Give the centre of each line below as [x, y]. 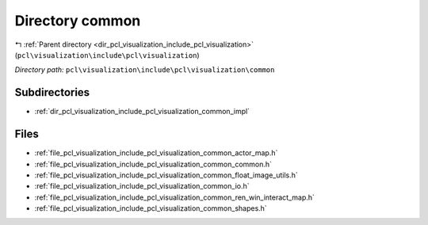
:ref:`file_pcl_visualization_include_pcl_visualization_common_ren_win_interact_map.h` [174, 197]
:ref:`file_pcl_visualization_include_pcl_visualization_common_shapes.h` [151, 208]
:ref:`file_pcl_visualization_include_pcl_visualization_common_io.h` [142, 186]
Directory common [78, 21]
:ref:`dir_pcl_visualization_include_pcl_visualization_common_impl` [142, 112]
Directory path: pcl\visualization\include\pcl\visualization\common [145, 70]
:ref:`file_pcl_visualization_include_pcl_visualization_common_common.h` [153, 164]
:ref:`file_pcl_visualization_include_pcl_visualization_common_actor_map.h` [156, 153]
